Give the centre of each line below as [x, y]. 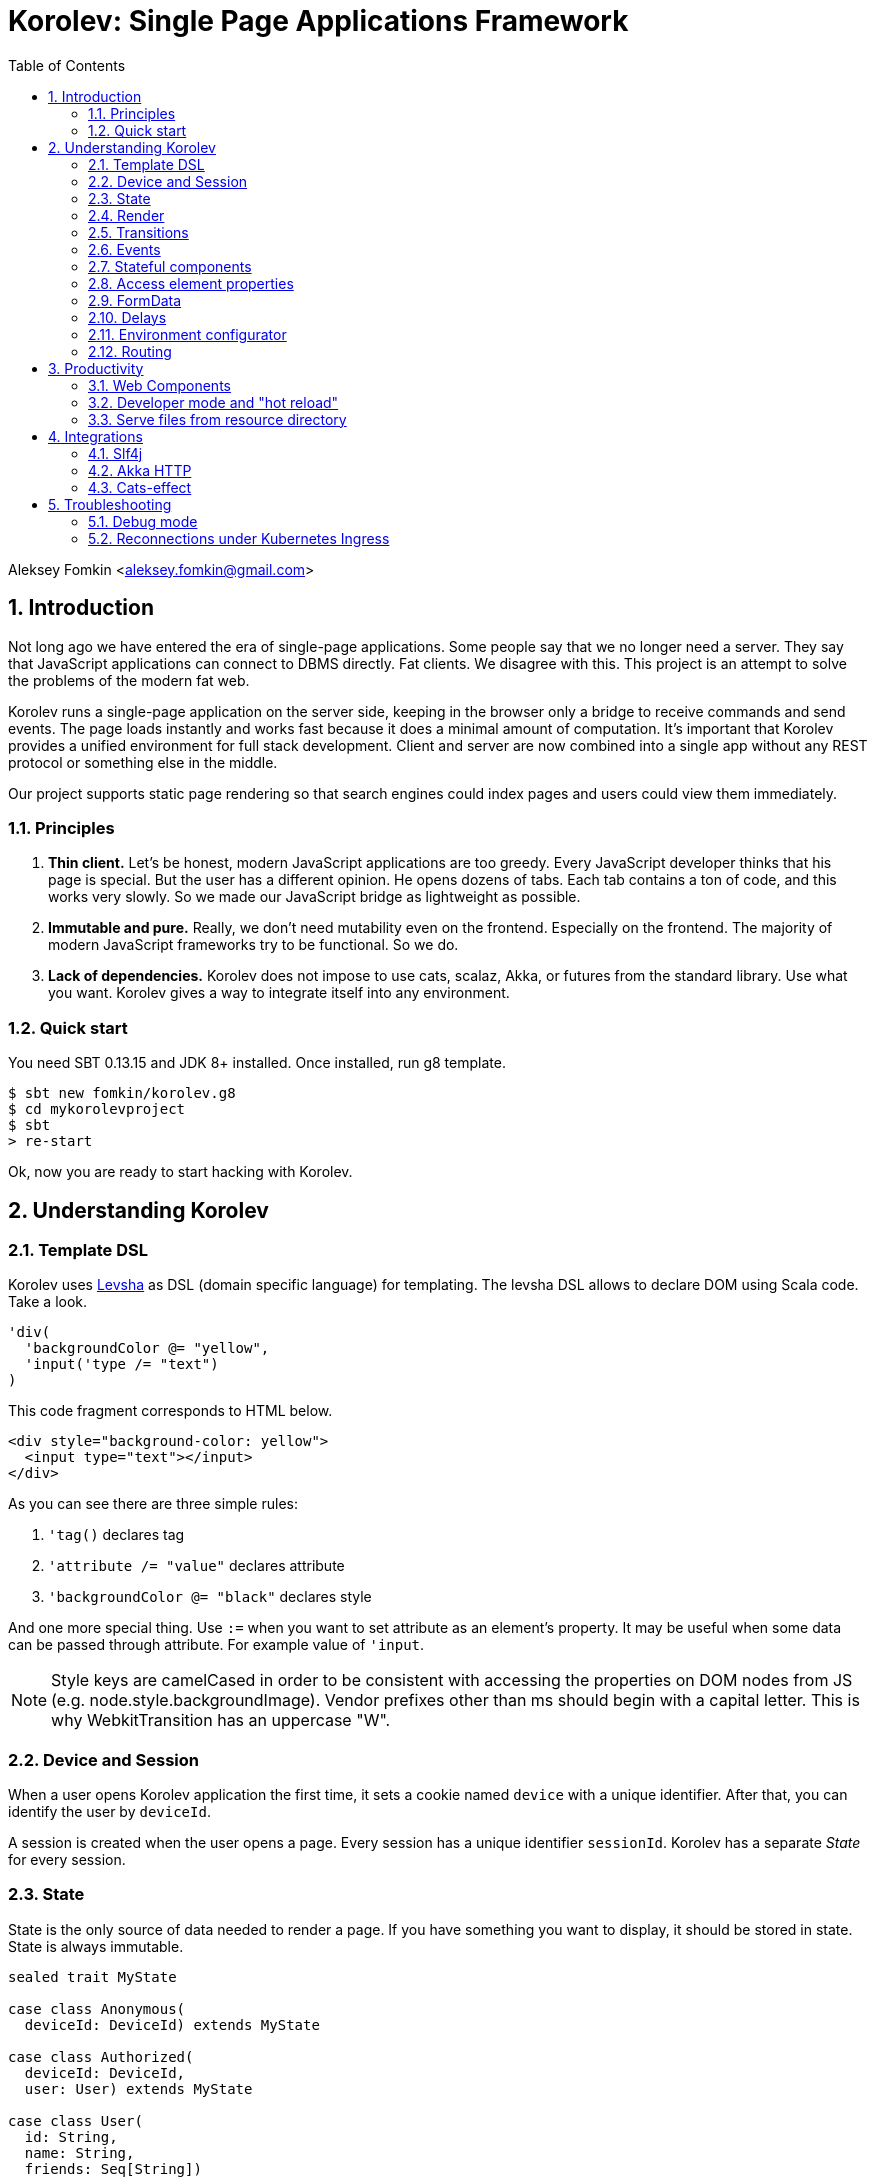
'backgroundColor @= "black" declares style [210, 1597]
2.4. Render [126, 215]
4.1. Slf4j [115, 453]
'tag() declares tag [116, 1535]
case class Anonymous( [97, 2008]
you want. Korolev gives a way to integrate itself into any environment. [279, 993]
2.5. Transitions [138, 232]
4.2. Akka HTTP [140, 470]
